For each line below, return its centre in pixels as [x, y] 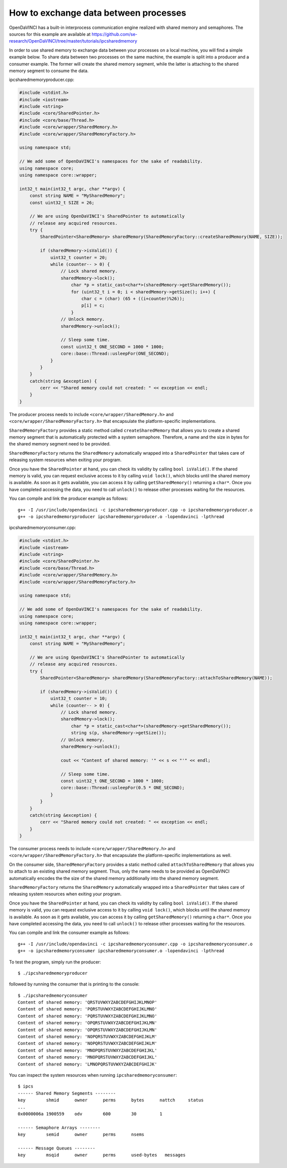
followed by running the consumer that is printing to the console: [74, 984]
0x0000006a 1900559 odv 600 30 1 [90, 1114]
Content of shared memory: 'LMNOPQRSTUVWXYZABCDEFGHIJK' [88, 1064]
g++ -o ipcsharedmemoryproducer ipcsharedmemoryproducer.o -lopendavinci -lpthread [121, 517]
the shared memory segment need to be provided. [60, 444]
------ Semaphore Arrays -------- [59, 1128]
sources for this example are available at [50, 34]
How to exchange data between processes [97, 13]
